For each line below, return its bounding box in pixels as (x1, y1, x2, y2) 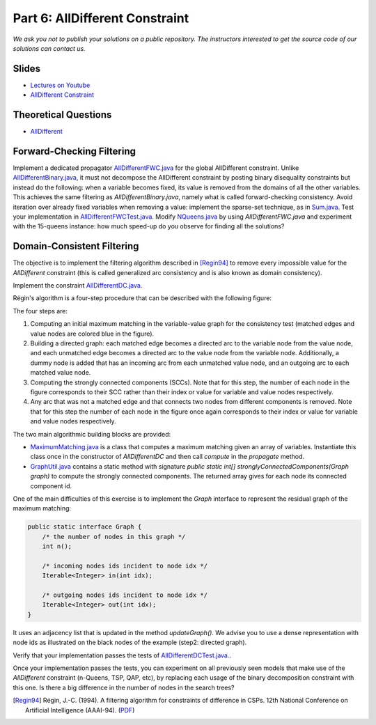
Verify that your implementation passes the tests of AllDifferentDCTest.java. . (13, 651, 232, 660)
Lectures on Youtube (30, 81, 91, 89)
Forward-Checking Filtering (13, 145, 136, 157)
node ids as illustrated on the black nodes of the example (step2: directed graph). (13, 638, 247, 647)
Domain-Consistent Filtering (13, 240, 139, 252)
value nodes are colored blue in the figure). (30, 329, 155, 338)
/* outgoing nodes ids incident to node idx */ (42, 591, 208, 599)
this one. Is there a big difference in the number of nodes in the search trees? (13, 683, 235, 692)
